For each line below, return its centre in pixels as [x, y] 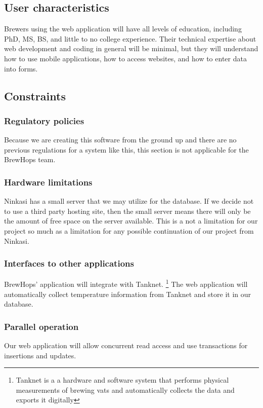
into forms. [21, 68]
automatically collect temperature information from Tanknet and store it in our [128, 294]
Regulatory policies [44, 120]
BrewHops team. [30, 159]
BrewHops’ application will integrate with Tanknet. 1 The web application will [126, 283]
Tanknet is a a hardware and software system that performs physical [122, 380]
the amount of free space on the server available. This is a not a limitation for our [131, 221]
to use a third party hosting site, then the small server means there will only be [127, 211]
